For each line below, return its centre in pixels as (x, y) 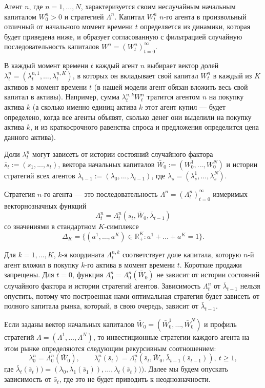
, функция (88, 274)
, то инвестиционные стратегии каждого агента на (171, 336)
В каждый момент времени (46, 65)
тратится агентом (173, 97)
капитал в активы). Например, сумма (62, 97)
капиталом (20, 16)
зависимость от (28, 379)
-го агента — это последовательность (100, 193)
